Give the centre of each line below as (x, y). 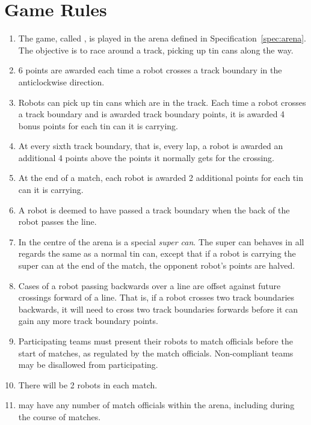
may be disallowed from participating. (88, 365)
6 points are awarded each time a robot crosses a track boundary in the (150, 70)
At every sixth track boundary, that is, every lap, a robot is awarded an (151, 146)
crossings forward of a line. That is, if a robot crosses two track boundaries (156, 297)
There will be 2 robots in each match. (88, 384)
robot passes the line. (57, 222)
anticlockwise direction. (61, 81)
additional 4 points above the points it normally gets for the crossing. (146, 157)
